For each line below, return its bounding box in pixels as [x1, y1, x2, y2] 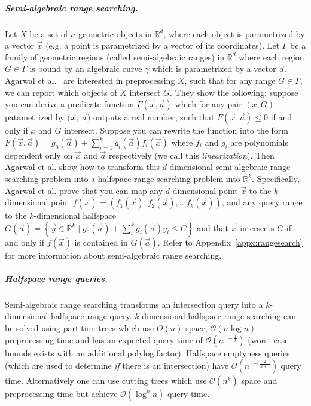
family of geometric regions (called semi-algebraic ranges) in [5, 50, 225, 63]
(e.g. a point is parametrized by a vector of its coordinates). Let [45, 39, 280, 51]
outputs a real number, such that [93, 111, 215, 123]
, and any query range [221, 196, 303, 208]
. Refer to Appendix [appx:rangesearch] [157, 235, 303, 248]
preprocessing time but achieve [5, 387, 118, 400]
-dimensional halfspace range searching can [139, 310, 296, 322]
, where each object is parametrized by [163, 27, 305, 40]
